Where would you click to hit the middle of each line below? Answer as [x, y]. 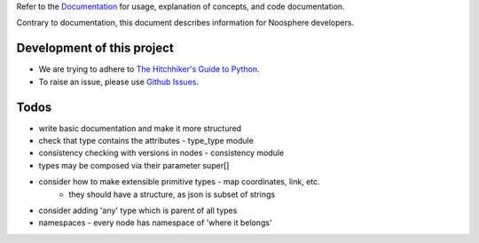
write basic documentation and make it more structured [140, 128]
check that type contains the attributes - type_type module [146, 140]
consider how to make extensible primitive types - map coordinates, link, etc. [179, 182]
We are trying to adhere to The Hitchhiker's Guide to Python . [149, 69]
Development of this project [95, 48]
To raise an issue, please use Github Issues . [119, 82]
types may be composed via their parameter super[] [134, 165]
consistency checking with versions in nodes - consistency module [161, 153]
